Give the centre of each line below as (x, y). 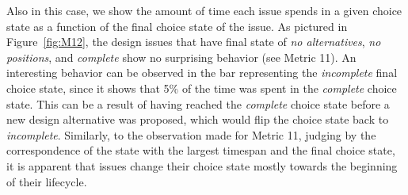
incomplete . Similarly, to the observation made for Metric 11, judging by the (191, 134)
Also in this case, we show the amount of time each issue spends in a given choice (204, 10)
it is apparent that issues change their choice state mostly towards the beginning (202, 165)
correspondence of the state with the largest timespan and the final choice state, (201, 150)
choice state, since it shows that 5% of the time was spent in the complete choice (202, 88)
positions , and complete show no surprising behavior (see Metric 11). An (181, 57)
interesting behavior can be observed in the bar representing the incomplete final (202, 73)
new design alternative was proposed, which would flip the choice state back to (198, 119)
